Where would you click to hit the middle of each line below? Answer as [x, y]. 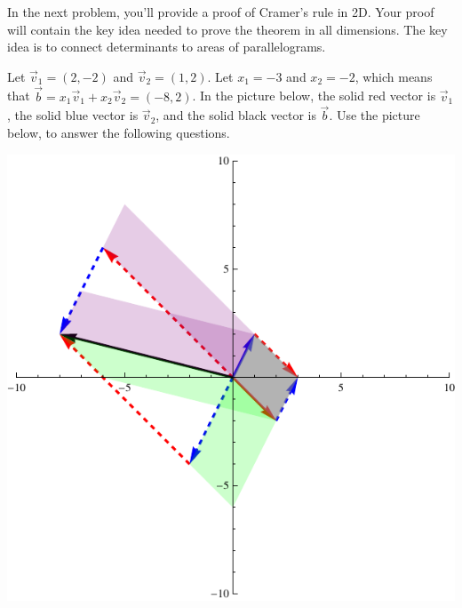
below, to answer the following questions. [119, 132]
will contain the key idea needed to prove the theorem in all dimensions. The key [227, 29]
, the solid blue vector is [73, 115]
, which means [394, 76]
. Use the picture [374, 115]
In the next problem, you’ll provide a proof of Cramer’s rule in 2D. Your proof [221, 12]
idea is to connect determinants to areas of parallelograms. [167, 47]
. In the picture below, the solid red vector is [314, 96]
